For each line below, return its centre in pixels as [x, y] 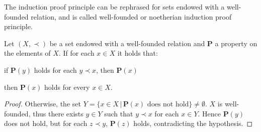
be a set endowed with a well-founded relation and [127, 43]
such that [119, 113]
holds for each [55, 70]
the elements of [27, 53]
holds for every [67, 87]
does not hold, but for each [46, 123]
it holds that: [138, 53]
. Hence [209, 113]
